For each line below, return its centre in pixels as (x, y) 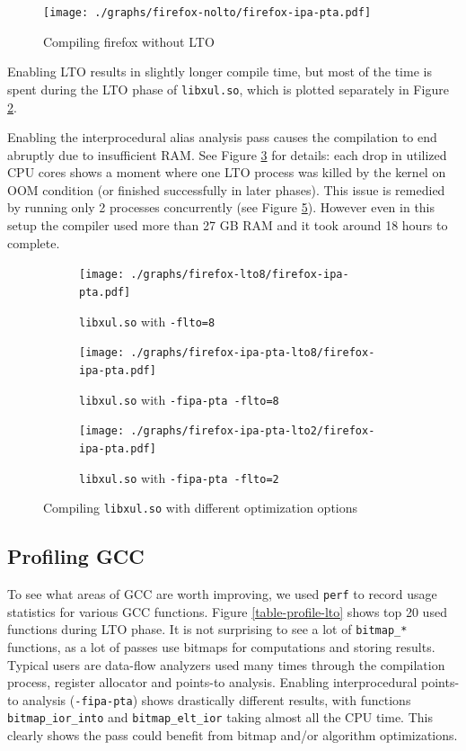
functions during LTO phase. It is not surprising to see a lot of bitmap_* (207, 629)
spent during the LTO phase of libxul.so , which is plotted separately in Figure (228, 89)
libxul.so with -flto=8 (147, 321)
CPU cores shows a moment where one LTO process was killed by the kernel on (227, 172)
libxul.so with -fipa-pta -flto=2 (179, 477)
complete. (34, 242)
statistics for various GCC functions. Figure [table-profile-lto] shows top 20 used (227, 611)
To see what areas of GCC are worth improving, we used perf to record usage (222, 594)
